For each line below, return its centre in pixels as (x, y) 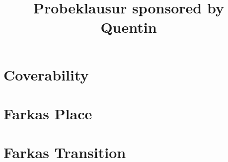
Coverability (46, 74)
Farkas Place (48, 113)
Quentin (129, 27)
